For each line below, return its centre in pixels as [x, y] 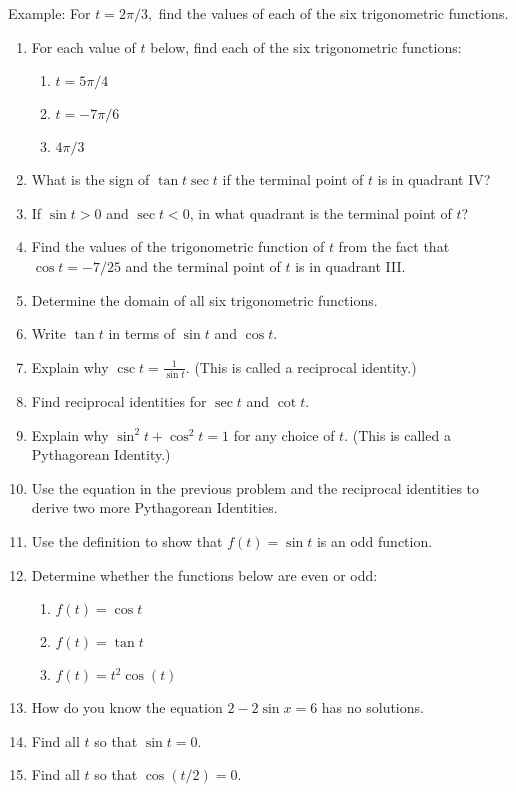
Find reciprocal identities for [119, 401]
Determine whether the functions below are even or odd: [204, 574]
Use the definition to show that [127, 541]
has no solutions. [372, 707]
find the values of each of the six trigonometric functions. [333, 13]
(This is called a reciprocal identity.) [305, 366]
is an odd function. [374, 541]
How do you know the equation [127, 707]
